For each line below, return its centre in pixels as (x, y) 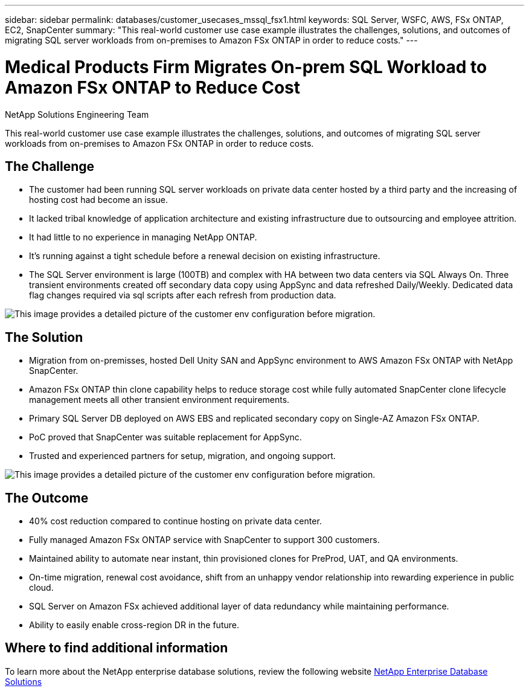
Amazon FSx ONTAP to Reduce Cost (153, 87)
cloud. (41, 588)
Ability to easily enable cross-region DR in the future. (134, 625)
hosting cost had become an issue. (98, 200)
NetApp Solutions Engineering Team (77, 114)
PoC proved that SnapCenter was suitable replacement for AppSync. (165, 437)
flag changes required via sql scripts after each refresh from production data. (183, 295)
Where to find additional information (117, 648)
